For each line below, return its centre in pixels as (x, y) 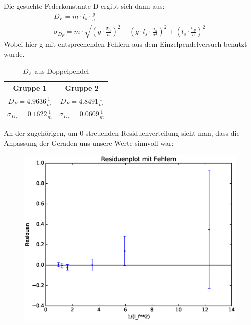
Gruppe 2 (82, 88)
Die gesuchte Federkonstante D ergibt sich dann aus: (84, 6)
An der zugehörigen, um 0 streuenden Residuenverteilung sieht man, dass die (122, 133)
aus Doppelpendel (62, 71)
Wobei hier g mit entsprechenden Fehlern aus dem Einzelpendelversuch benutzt (126, 44)
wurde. (14, 54)
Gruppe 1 (30, 88)
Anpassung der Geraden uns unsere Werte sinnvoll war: (89, 143)
